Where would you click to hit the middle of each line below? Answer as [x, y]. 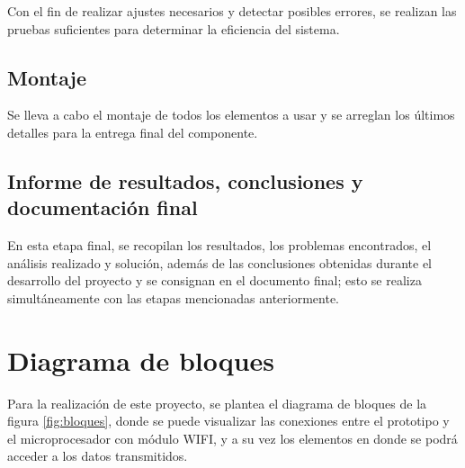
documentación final [103, 207]
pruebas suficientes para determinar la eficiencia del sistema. [174, 28]
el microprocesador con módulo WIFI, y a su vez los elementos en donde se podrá [232, 438]
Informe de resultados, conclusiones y [185, 180]
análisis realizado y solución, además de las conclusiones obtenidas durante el [220, 262]
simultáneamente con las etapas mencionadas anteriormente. [174, 297]
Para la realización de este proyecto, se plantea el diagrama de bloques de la [217, 403]
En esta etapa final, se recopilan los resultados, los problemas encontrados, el [219, 245]
